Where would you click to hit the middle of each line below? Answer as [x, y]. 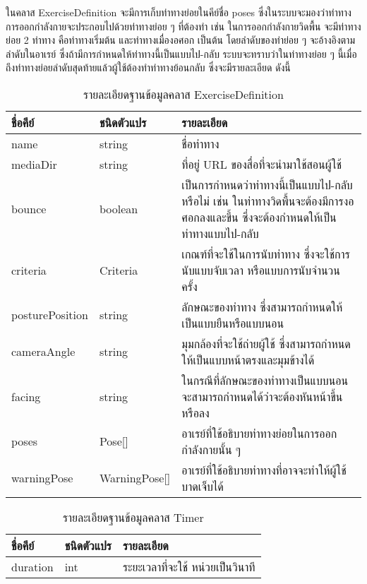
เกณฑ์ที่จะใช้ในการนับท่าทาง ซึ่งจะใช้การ [266, 254]
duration [32, 566]
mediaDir [34, 164]
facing [26, 396]
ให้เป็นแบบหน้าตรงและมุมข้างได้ [248, 359]
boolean [119, 209]
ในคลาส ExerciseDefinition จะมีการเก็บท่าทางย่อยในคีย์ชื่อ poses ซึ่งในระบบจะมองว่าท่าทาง [179, 12]
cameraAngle [43, 352]
